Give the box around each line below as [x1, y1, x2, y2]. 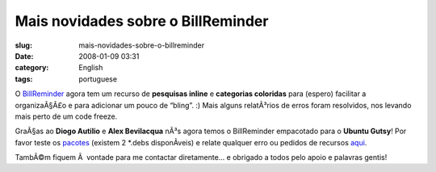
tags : [15, 73, 33, 84]
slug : [15, 40, 32, 50]
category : [15, 63, 49, 73]
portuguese [78, 73, 117, 84]
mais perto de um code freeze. [15, 111, 118, 121]
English [78, 63, 103, 73]
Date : [15, 51, 34, 61]
